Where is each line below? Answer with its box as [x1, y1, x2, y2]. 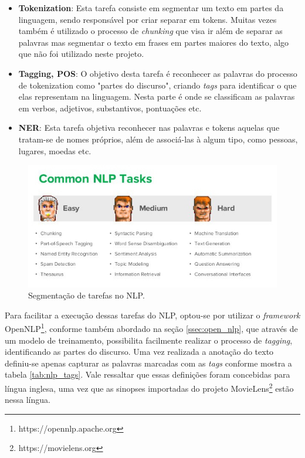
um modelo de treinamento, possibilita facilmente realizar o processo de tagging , [5, 334, 293, 346]
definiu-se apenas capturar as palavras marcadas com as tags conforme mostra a [5, 357, 292, 369]
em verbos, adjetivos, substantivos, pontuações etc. [18, 101, 202, 114]
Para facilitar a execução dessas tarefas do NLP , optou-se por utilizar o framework [5, 308, 300, 321]
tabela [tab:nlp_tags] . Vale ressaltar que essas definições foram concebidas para [5, 368, 290, 381]
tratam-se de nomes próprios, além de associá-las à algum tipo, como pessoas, [18, 133, 298, 145]
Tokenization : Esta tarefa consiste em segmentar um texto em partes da [18, 2, 284, 13]
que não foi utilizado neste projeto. [18, 48, 144, 60]
